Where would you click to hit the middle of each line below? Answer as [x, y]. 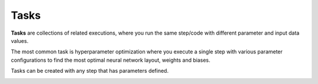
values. [20, 41]
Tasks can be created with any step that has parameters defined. [90, 71]
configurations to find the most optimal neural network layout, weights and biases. [111, 60]
